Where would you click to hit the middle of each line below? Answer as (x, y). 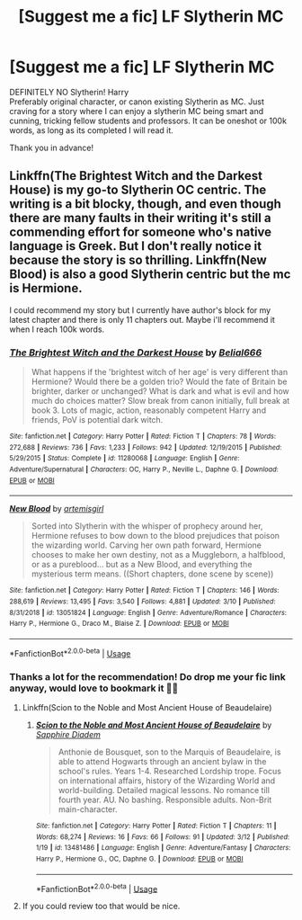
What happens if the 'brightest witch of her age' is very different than (160, 372)
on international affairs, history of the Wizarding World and (167, 781)
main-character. (88, 809)
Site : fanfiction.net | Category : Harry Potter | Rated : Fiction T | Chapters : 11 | (156, 826)
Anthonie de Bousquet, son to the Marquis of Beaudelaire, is (169, 752)
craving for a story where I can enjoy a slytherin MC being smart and (137, 111)
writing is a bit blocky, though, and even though (145, 204)
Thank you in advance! (52, 147)
